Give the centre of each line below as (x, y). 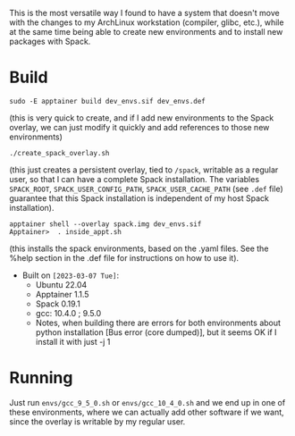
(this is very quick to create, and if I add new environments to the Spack (142, 117)
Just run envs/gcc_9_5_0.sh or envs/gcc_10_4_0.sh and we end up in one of (147, 402)
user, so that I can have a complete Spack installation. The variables (135, 179)
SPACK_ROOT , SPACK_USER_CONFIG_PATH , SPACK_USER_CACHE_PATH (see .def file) (146, 189)
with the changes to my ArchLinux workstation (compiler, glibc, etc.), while (147, 22)
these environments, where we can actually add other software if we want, (147, 412)
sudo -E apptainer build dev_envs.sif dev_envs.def (107, 101)
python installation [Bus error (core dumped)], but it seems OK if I (156, 332)
